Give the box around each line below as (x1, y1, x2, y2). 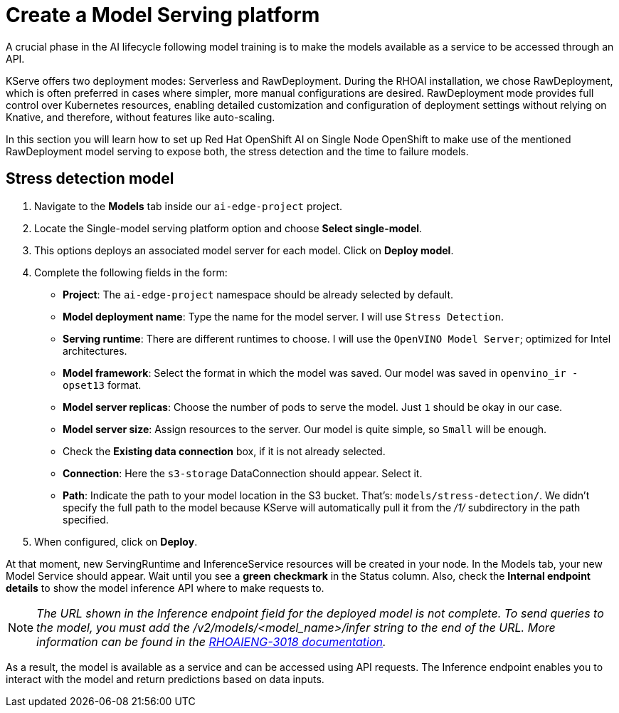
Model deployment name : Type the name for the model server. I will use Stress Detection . (63, 310, 504, 323)
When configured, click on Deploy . (34, 535, 198, 548)
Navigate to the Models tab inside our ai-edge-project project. (34, 199, 343, 212)
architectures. (63, 344, 127, 357)
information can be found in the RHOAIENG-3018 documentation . (36, 634, 386, 649)
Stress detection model (6, 170, 174, 188)
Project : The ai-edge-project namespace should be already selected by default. (63, 288, 454, 301)
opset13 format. (63, 378, 142, 391)
